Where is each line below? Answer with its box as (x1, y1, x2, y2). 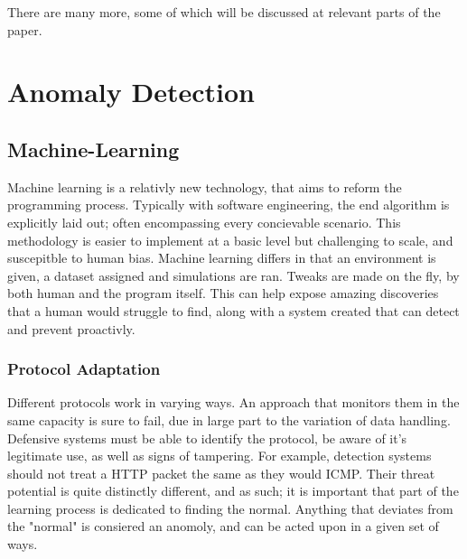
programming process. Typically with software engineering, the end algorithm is (7, 195, 450, 214)
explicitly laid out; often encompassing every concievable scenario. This (7, 212, 401, 231)
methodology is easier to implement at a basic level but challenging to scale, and (7, 230, 453, 249)
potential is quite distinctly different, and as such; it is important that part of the (7, 481, 459, 500)
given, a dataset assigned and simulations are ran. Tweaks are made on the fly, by (7, 266, 460, 284)
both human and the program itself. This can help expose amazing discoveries (7, 284, 439, 303)
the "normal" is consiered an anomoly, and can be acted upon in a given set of (7, 517, 439, 536)
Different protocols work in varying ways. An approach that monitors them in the (7, 393, 460, 412)
